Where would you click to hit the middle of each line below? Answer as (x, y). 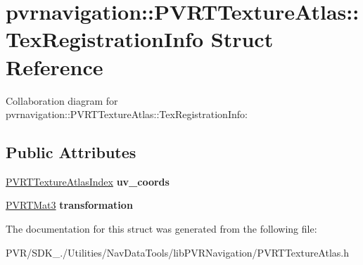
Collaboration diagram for (62, 100)
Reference (55, 66)
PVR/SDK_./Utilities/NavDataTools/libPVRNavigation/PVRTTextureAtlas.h (178, 252)
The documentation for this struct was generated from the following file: (161, 229)
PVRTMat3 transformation (69, 205)
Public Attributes (71, 152)
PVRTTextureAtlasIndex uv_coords (88, 181)
